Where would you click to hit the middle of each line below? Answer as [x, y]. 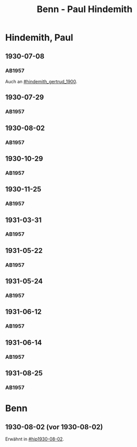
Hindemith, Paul [39, 38]
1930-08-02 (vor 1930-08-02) [54, 427]
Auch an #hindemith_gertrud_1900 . [41, 81]
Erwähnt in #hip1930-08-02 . [35, 439]
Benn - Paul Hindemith [85, 9]
